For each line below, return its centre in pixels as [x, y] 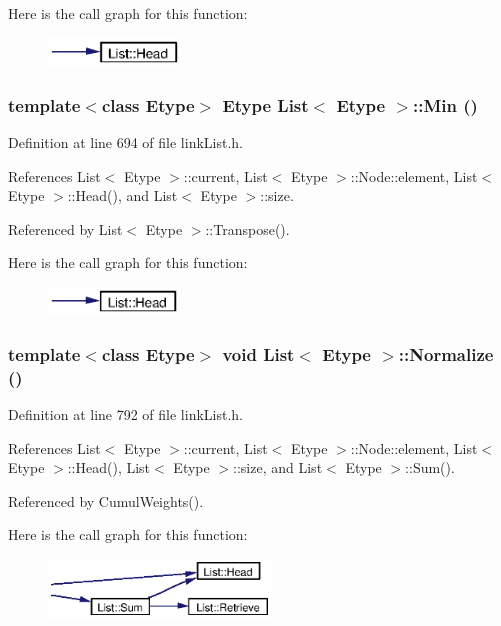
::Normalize [446, 353]
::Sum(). [430, 467]
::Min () [445, 104]
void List [258, 353]
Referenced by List [65, 228]
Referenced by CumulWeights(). [106, 500]
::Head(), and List [122, 195]
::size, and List [278, 467]
